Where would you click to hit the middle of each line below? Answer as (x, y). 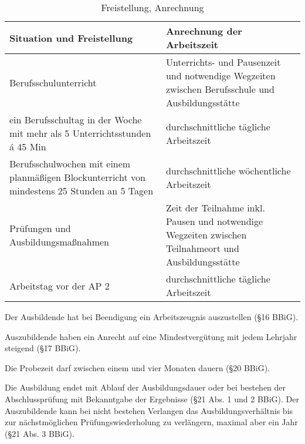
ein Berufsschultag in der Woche (76, 120)
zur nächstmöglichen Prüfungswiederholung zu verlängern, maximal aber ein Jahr (151, 422)
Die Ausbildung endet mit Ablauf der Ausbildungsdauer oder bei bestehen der (145, 387)
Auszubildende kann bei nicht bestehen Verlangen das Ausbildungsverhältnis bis (149, 410)
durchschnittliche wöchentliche (228, 170)
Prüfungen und (40, 228)
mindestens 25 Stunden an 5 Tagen (82, 191)
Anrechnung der (204, 31)
